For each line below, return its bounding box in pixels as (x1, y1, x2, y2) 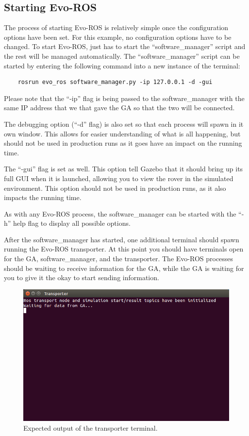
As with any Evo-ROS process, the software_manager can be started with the (4, 208, 236, 218)
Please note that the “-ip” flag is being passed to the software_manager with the (4, 93, 245, 103)
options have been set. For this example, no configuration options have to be (4, 32, 232, 42)
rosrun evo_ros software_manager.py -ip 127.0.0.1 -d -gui (17, 79, 213, 86)
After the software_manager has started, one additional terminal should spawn (4, 234, 239, 244)
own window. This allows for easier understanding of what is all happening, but (4, 128, 241, 138)
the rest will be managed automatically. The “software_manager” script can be (4, 50, 240, 61)
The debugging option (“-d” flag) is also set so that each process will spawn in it (4, 118, 244, 129)
